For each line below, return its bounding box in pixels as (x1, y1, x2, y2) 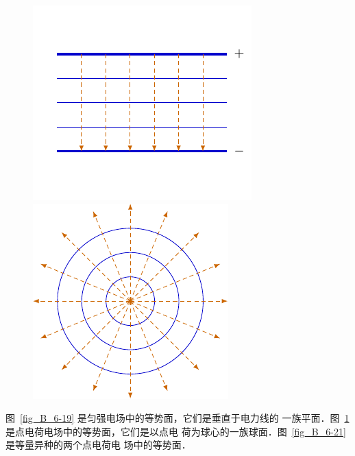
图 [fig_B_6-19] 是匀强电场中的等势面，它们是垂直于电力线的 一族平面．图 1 (5, 411, 350, 425)
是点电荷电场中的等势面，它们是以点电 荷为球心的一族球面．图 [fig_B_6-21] (5, 424, 346, 438)
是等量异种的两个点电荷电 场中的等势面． (5, 437, 191, 452)
